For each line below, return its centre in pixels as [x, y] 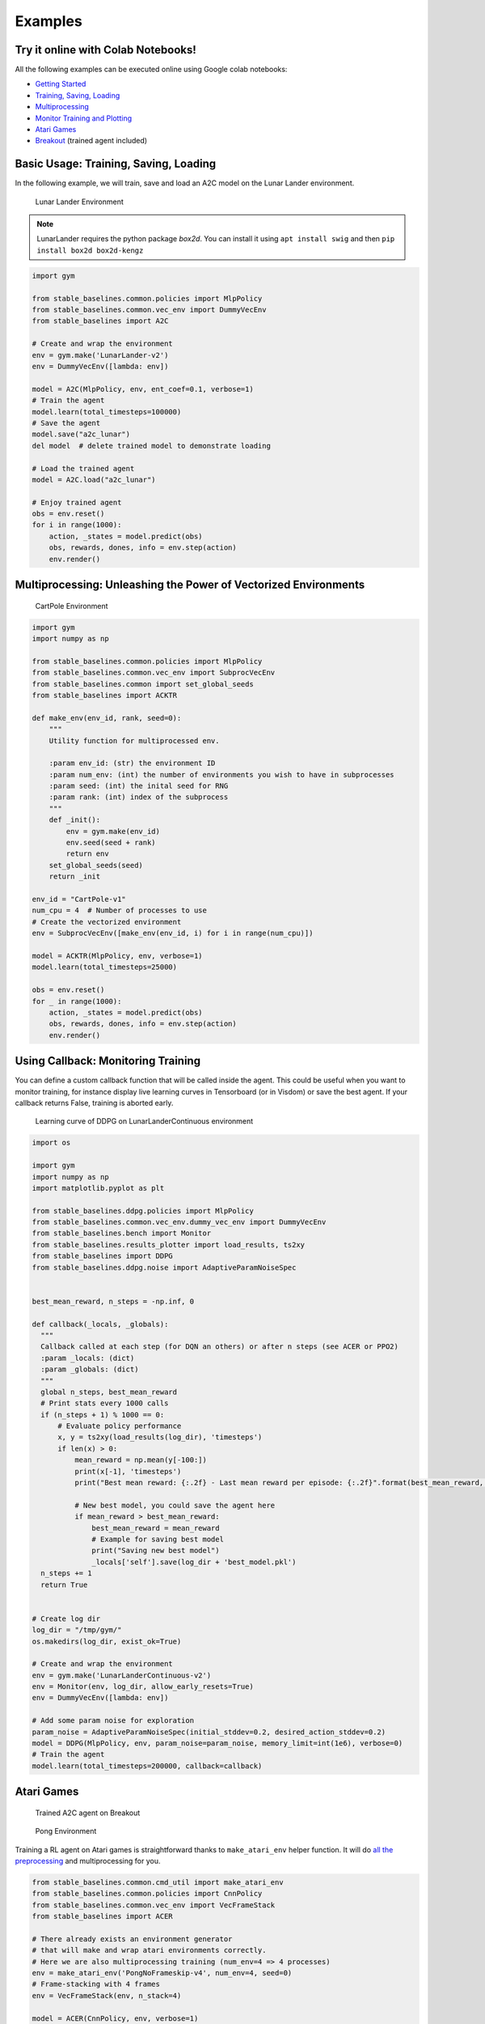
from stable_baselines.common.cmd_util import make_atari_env [158, 1882]
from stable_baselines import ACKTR [105, 695]
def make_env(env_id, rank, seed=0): [107, 718]
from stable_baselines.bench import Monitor [122, 1233]
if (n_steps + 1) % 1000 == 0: [103, 1414]
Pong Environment [66, 1831]
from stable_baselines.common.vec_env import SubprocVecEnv [154, 673]
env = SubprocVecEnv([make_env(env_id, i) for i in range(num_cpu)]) [173, 933]
